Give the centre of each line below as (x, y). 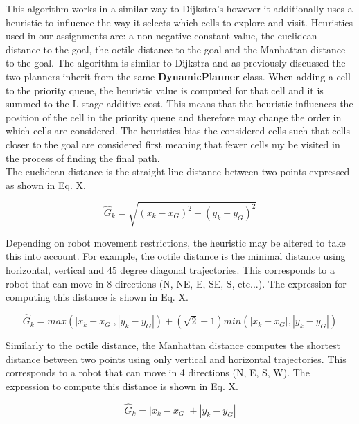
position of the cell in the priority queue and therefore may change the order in (174, 117)
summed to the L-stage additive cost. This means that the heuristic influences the (179, 104)
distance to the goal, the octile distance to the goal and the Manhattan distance (176, 49)
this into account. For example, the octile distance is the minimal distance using (176, 256)
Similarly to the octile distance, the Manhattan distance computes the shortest (173, 345)
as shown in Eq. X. (46, 185)
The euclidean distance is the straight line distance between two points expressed (178, 171)
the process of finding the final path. (83, 158)
